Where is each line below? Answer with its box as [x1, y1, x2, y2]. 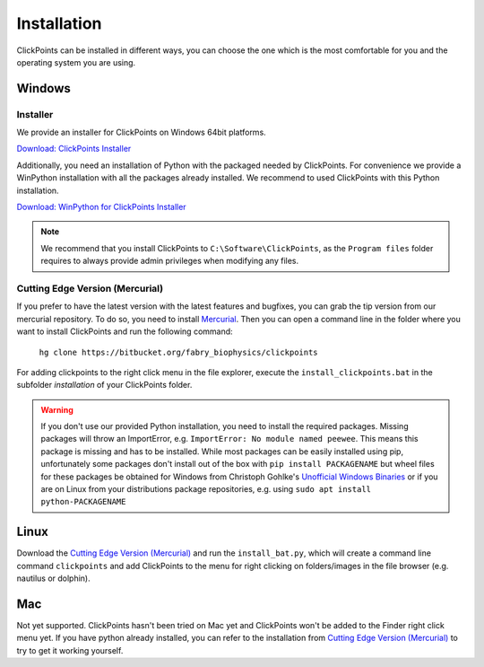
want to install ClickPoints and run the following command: [16, 326, 233, 337]
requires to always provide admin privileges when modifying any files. [40, 256, 299, 267]
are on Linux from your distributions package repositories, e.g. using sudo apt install [40, 484, 372, 495]
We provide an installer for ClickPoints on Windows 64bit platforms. [16, 127, 266, 138]
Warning [40, 404, 73, 415]
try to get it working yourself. [16, 645, 124, 655]
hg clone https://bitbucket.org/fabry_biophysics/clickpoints [39, 347, 318, 357]
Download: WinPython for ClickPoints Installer [16, 202, 187, 213]
